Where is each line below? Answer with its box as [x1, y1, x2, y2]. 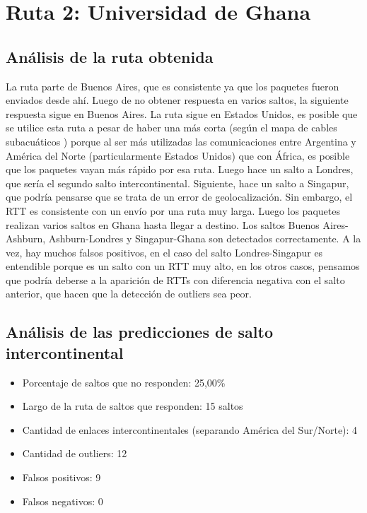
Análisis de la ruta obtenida [6, 45, 214, 67]
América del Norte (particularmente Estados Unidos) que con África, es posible [6, 148, 350, 163]
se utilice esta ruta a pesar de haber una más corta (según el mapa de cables [6, 120, 337, 135]
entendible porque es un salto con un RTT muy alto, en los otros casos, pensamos [6, 259, 360, 273]
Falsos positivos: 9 [22, 470, 101, 485]
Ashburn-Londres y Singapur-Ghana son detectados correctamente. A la [48, 231, 361, 246]
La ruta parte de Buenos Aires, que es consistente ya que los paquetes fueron [6, 78, 339, 93]
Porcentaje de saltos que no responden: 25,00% [22, 375, 226, 389]
